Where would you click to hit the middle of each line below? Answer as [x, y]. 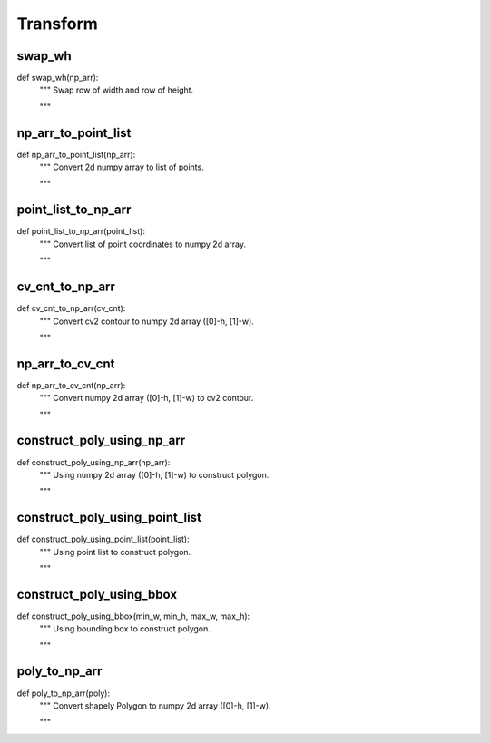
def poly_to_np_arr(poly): [64, 693]
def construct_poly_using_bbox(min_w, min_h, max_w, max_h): [133, 616]
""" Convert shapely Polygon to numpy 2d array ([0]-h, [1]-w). [155, 705]
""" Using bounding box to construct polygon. [125, 629]
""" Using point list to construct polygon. [115, 552]
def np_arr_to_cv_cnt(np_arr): [71, 385]
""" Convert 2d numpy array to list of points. [122, 167]
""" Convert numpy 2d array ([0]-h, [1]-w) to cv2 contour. [147, 398]
